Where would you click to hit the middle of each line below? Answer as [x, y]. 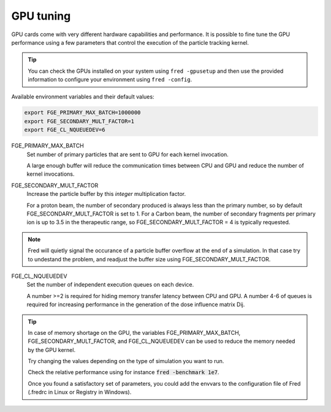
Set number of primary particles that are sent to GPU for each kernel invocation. [128, 154]
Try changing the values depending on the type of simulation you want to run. [126, 361]
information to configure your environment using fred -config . [110, 80]
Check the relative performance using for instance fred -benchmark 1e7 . [124, 372]
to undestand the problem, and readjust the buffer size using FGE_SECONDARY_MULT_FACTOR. [149, 259]
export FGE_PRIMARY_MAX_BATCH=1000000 [82, 113]
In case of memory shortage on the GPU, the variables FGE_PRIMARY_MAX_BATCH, [134, 332]
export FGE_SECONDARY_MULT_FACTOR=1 [79, 121]
